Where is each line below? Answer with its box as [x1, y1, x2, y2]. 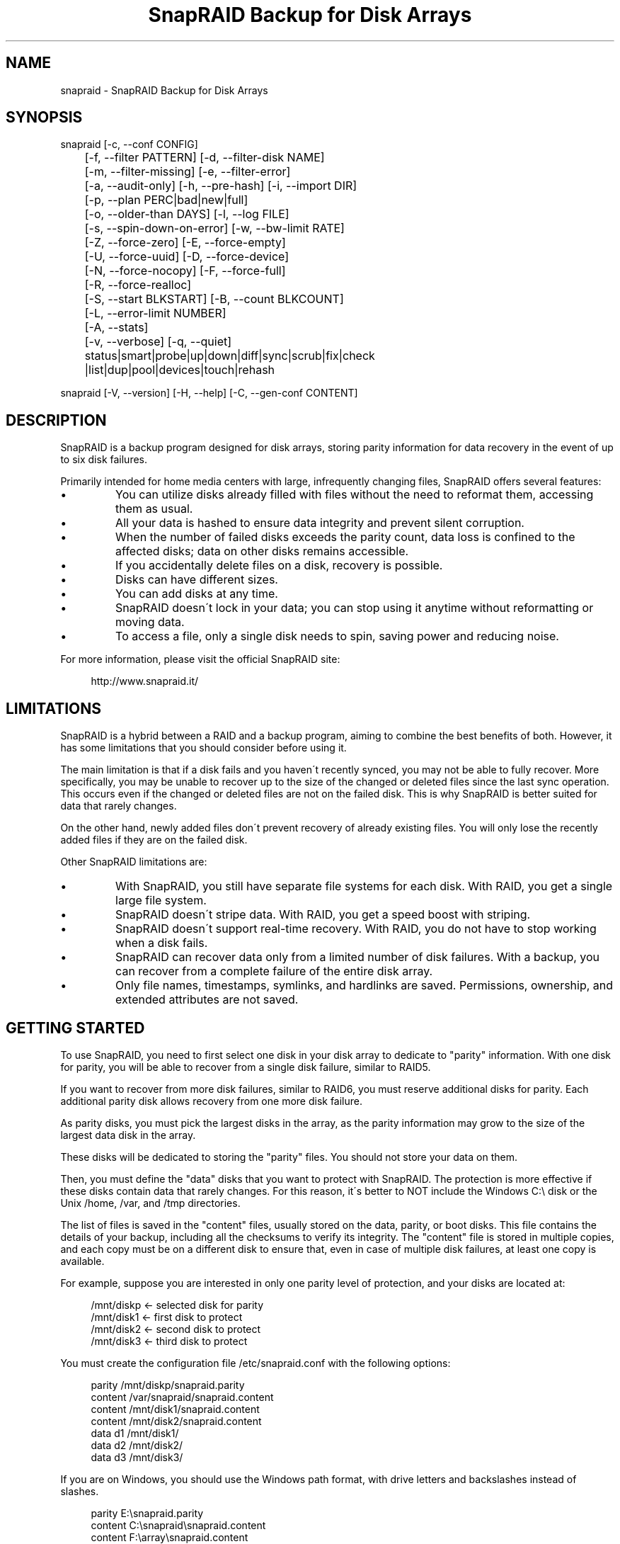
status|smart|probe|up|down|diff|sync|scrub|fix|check [84, 348, 375, 363]
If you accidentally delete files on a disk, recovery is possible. [115, 558, 443, 573]
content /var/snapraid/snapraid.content [91, 1390, 274, 1403]
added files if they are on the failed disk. [60, 834, 248, 846]
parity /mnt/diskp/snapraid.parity [91, 1378, 245, 1391]
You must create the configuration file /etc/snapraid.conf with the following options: [60, 1356, 451, 1369]
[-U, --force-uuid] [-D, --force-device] [84, 249, 289, 264]
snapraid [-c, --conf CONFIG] [60, 138, 198, 151]
